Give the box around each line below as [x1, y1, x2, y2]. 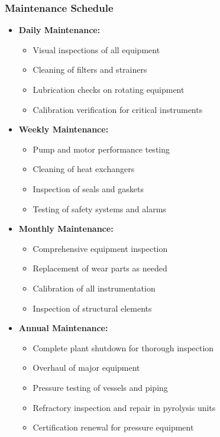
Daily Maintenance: [18, 24, 101, 36]
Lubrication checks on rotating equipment [33, 83, 185, 95]
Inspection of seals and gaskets [33, 182, 144, 195]
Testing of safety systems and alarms [33, 202, 166, 215]
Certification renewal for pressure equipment [33, 421, 194, 433]
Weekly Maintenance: [18, 123, 109, 135]
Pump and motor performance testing [33, 143, 170, 155]
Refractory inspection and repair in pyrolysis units [33, 401, 216, 413]
